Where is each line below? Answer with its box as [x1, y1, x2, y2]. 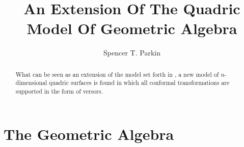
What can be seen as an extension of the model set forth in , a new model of [15, 70, 219, 78]
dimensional [15, 78, 47, 87]
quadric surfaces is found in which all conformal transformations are [49, 78, 230, 87]
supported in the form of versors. [15, 87, 103, 96]
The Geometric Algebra [4, 123, 174, 144]
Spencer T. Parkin [103, 47, 160, 58]
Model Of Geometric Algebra [26, 18, 237, 39]
